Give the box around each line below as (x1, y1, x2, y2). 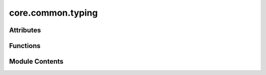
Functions (9, 42, 41, 50)
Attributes (9, 26, 41, 34)
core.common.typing (9, 7, 98, 18)
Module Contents (9, 57, 64, 66)
